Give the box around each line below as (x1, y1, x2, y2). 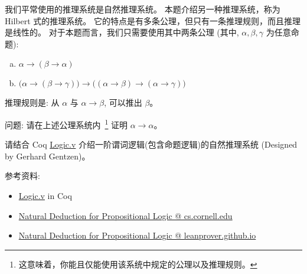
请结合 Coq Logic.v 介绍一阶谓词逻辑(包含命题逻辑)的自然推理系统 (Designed (5, 138, 298, 151)
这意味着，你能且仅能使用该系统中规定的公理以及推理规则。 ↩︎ (18, 257, 257, 270)
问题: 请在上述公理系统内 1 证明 (5, 116, 128, 131)
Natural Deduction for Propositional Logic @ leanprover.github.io (18, 229, 256, 242)
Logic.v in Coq (18, 190, 72, 201)
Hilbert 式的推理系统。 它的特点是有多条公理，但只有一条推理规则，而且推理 (5, 14, 301, 27)
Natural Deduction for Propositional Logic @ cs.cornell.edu (18, 209, 233, 221)
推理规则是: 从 (5, 96, 60, 109)
